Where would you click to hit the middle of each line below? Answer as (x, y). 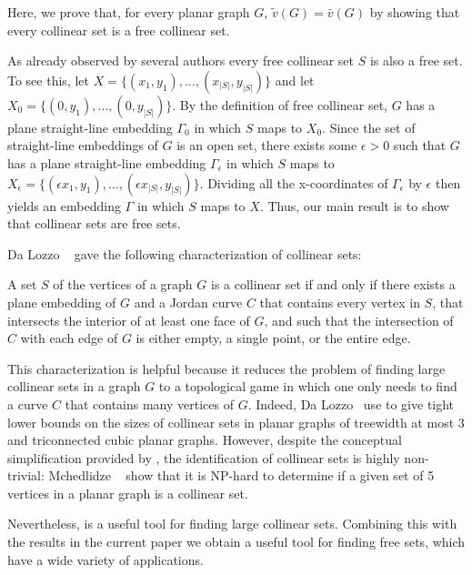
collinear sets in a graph (74, 386)
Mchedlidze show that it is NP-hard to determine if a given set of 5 (241, 475)
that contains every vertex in (340, 302)
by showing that (415, 12)
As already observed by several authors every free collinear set (181, 61)
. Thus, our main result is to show (354, 205)
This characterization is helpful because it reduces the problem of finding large (226, 368)
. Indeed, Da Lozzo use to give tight (351, 404)
